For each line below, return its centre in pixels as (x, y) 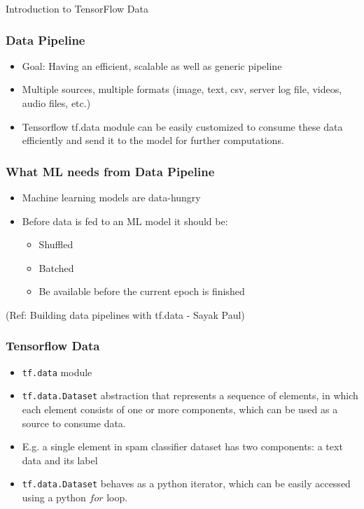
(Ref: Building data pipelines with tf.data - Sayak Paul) (125, 314)
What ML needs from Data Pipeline (110, 171)
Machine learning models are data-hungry (111, 197)
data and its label (60, 460)
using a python (54, 497)
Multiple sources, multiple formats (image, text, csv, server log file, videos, (182, 89)
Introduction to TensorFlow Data (77, 8)
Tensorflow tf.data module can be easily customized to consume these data (182, 126)
